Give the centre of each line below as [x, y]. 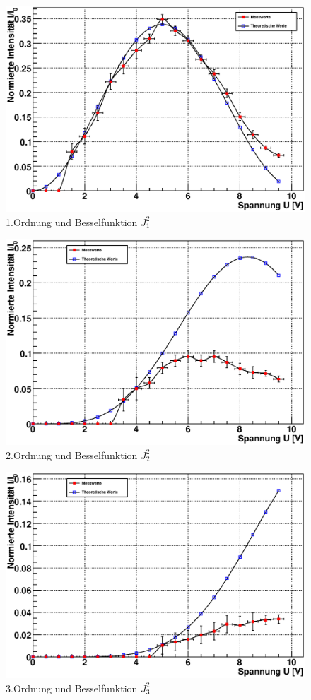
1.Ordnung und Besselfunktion [72, 221]
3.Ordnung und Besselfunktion [72, 688]
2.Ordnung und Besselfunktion [72, 455]
